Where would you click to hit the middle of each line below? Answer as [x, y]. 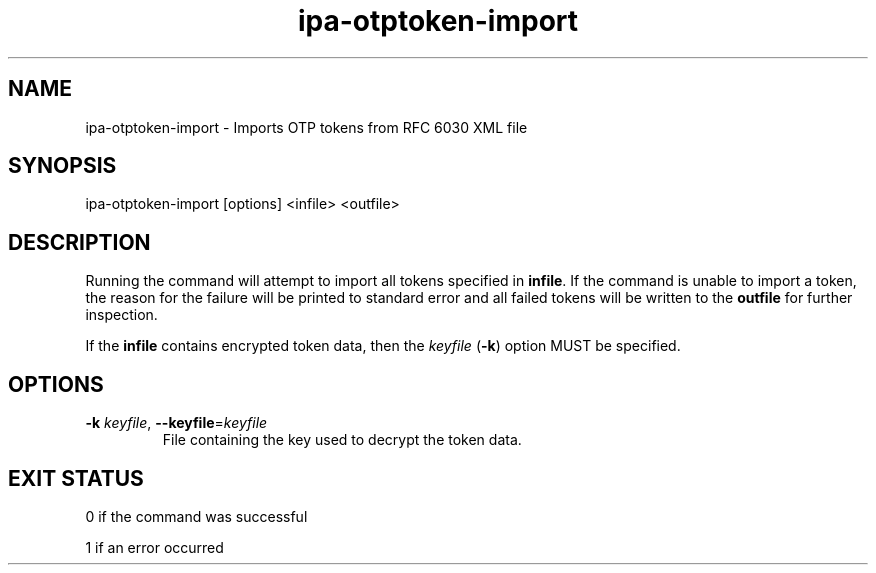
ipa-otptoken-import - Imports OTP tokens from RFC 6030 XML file [306, 127]
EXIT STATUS [76, 478]
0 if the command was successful [196, 516]
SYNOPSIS [62, 166]
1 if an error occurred [154, 547]
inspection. [121, 315]
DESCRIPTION [79, 242]
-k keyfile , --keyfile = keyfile [176, 423]
